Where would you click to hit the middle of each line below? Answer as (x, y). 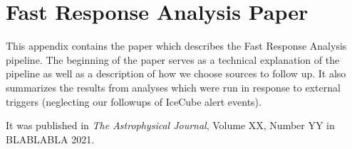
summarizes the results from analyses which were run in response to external (173, 87)
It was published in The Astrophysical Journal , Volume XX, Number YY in (170, 125)
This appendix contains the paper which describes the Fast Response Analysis (176, 46)
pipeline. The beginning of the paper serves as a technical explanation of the (173, 59)
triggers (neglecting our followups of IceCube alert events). (134, 101)
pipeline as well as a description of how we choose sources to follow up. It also (176, 73)
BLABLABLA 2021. (50, 139)
